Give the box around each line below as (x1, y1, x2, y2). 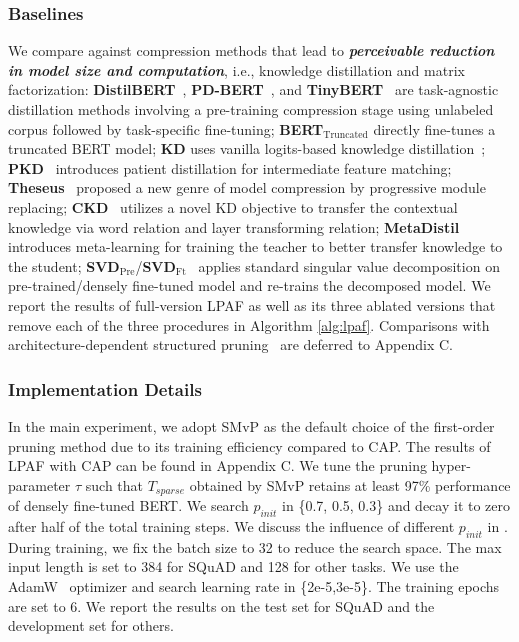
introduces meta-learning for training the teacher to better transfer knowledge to (8, 236, 503, 257)
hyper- (431, 455, 471, 476)
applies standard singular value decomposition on (198, 255, 500, 276)
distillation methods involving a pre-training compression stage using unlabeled (8, 99, 494, 119)
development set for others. (8, 615, 174, 636)
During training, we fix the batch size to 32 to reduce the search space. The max (8, 536, 502, 557)
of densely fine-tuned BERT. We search (8, 495, 249, 516)
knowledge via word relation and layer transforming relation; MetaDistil (8, 216, 460, 237)
